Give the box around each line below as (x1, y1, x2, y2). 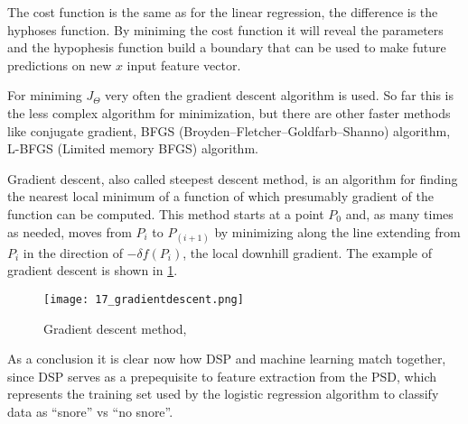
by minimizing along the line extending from (214, 222, 461, 241)
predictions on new (7, 55, 112, 74)
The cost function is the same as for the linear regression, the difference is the (7, 3, 438, 21)
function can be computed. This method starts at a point (7, 204, 324, 223)
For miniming (7, 86, 82, 105)
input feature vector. (126, 55, 241, 74)
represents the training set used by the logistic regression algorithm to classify (7, 384, 439, 403)
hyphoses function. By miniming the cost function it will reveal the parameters (7, 20, 444, 39)
